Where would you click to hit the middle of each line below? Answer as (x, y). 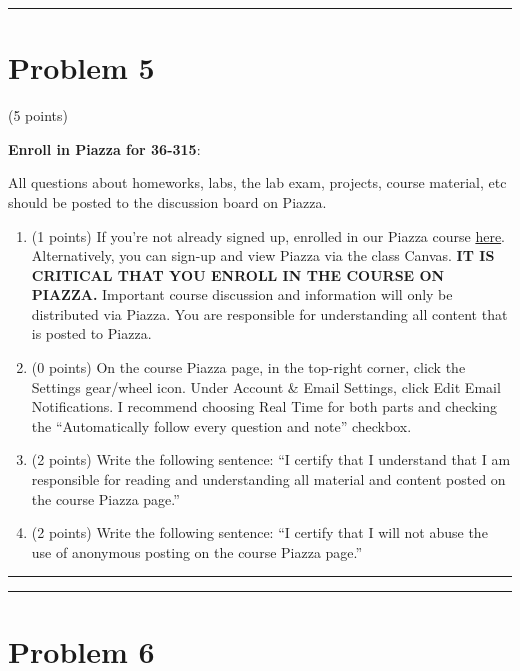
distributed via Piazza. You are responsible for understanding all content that (269, 313)
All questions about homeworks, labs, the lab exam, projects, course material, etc (257, 182)
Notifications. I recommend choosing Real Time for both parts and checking (264, 406)
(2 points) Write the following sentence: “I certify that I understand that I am (271, 459)
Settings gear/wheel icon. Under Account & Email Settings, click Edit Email (266, 386)
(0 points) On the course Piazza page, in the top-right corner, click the (248, 367)
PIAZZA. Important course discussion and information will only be (242, 294)
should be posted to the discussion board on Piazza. (167, 201)
